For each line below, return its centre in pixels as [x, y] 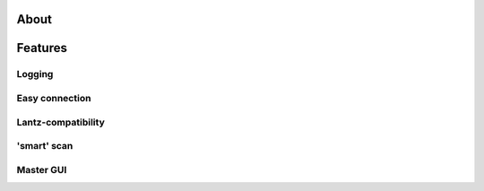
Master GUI [42, 169]
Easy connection [54, 98]
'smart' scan [45, 146]
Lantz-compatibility [60, 122]
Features [42, 48]
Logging [35, 74]
